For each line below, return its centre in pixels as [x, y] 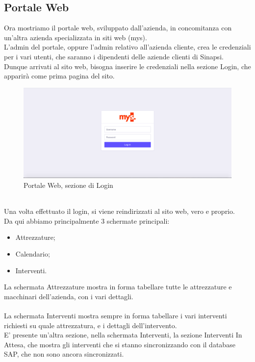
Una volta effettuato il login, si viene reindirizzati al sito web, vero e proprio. [119, 211]
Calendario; [33, 254]
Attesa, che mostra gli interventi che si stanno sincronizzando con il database [120, 344]
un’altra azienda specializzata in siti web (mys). [76, 37]
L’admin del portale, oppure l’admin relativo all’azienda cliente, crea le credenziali [127, 47]
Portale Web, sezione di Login [68, 185]
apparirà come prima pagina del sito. [59, 76]
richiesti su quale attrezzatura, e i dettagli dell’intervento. [90, 325]
